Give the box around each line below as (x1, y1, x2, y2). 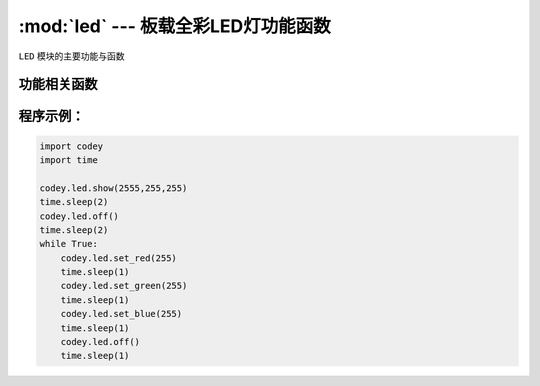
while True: (39, 238, 99, 250)
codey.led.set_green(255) (60, 280, 188, 292)
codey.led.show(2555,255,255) (39, 182, 188, 194)
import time (39, 154, 99, 165)
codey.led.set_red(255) (60, 252, 177, 264)
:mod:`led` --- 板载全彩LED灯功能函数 (18, 15, 332, 37)
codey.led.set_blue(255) (60, 308, 183, 320)
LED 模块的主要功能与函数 (18, 50, 125, 62)
